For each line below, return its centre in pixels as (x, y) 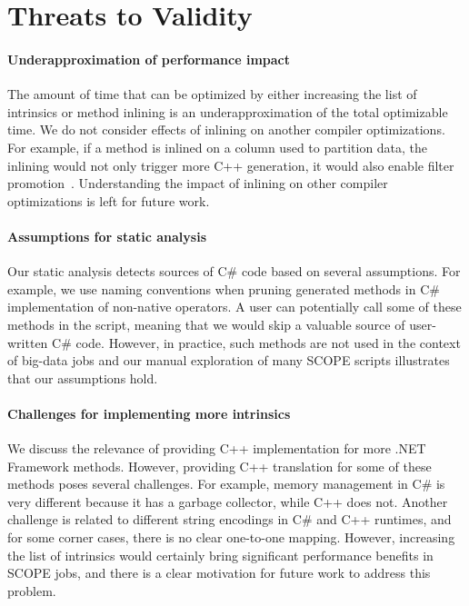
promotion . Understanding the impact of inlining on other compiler (198, 183)
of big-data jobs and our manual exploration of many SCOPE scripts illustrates (229, 360)
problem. (32, 590)
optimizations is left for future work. (109, 200)
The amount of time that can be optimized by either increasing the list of (212, 94)
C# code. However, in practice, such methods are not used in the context (256, 342)
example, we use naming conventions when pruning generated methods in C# (224, 288)
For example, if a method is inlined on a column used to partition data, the (218, 147)
